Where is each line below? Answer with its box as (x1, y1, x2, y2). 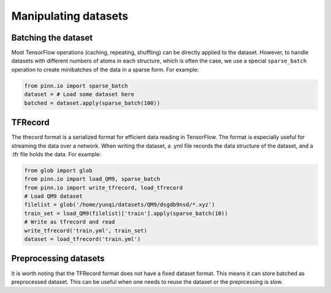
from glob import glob (24, 167, 93, 174)
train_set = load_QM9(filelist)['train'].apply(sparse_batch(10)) (24, 210, 228, 217)
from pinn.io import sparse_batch (24, 82, 128, 89)
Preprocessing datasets (11, 253, 105, 264)
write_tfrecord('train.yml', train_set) (24, 227, 147, 234)
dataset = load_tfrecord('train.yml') (24, 236, 141, 242)
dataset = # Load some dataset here (24, 91, 135, 98)
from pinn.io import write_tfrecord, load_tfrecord (24, 184, 183, 191)
